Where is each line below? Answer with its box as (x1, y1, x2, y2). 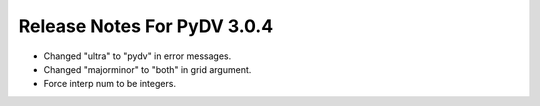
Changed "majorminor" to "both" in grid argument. (43, 63, 252, 75)
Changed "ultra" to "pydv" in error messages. (43, 50, 232, 62)
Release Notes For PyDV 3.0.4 (18, 15, 274, 37)
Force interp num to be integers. (43, 78, 177, 90)
